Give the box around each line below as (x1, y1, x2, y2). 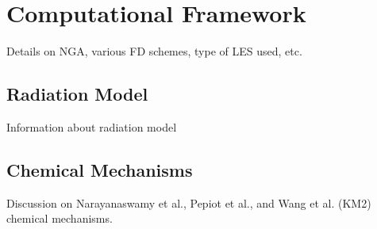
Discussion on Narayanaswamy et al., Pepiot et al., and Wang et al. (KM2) (6, 194, 371, 211)
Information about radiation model (6, 118, 177, 135)
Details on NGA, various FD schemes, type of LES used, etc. (6, 43, 302, 59)
